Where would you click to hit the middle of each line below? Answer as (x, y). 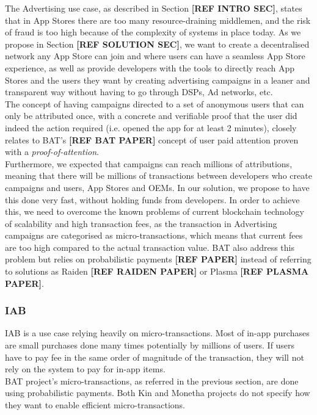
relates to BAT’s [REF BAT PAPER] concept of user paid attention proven (152, 139)
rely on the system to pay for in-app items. (85, 369)
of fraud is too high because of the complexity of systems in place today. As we (153, 32)
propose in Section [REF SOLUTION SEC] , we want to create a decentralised (157, 44)
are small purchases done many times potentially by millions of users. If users (150, 345)
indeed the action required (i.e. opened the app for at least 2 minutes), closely (151, 127)
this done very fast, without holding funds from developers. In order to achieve (152, 199)
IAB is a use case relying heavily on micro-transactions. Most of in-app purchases (157, 333)
